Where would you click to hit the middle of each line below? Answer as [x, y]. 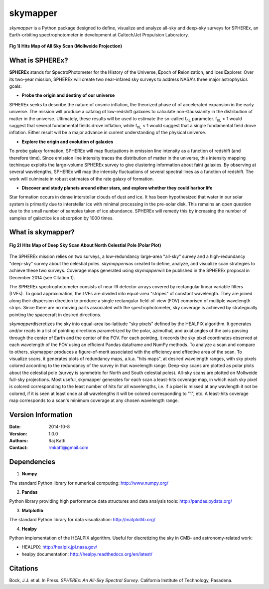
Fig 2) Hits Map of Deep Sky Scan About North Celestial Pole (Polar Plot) [85, 245]
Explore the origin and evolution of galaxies [67, 142]
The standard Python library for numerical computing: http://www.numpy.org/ [89, 483]
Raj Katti [57, 440]
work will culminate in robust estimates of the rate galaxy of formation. [81, 179]
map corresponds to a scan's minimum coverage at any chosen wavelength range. [94, 400]
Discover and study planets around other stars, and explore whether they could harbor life [117, 188]
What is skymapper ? [42, 232]
